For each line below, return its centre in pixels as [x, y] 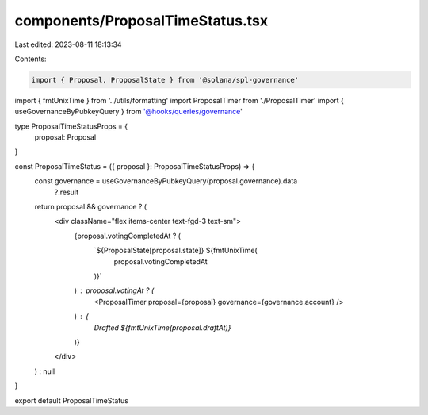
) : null [45, 371]
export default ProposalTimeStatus [71, 400]
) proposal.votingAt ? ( [114, 290]
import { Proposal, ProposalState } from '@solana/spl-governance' [165, 80]
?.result [67, 192]
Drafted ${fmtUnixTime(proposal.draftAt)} [162, 327]
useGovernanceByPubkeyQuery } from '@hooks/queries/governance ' [129, 112]
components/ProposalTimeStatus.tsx [141, 21]
